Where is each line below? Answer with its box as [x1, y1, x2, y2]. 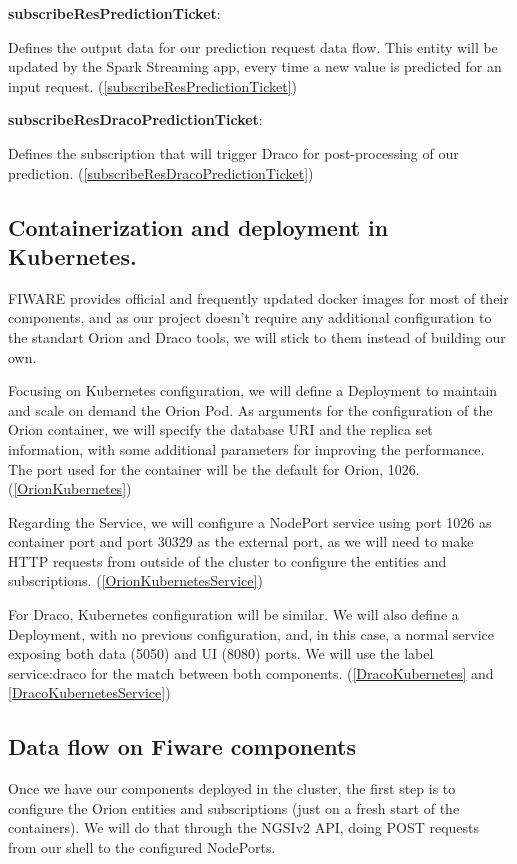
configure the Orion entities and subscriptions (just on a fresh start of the [8, 797, 460, 818]
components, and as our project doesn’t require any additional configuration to [8, 307, 492, 328]
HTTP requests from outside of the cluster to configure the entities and [8, 550, 447, 571]
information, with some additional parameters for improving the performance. [8, 438, 485, 459]
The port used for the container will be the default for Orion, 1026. [8, 458, 420, 479]
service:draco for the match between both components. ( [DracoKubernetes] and [8, 662, 494, 683]
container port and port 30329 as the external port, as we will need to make [8, 531, 474, 552]
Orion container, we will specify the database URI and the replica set [8, 419, 433, 440]
